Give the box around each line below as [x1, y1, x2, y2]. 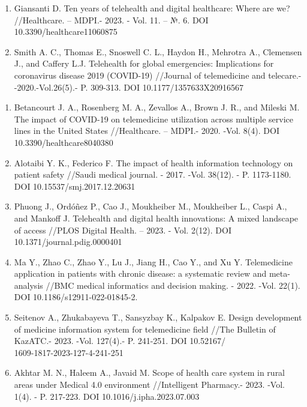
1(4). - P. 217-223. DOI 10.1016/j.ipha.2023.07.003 [14, 390, 200, 402]
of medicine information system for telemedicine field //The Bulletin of [14, 322, 276, 335]
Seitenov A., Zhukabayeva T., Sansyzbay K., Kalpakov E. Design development [14, 311, 302, 324]
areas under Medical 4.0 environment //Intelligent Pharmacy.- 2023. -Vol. [14, 378, 285, 391]
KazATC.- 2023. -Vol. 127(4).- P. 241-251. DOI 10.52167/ [14, 334, 226, 347]
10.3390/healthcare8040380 [14, 136, 113, 148]
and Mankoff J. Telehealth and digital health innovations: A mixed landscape [14, 211, 299, 224]
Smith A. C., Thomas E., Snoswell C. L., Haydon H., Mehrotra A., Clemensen [14, 45, 302, 58]
